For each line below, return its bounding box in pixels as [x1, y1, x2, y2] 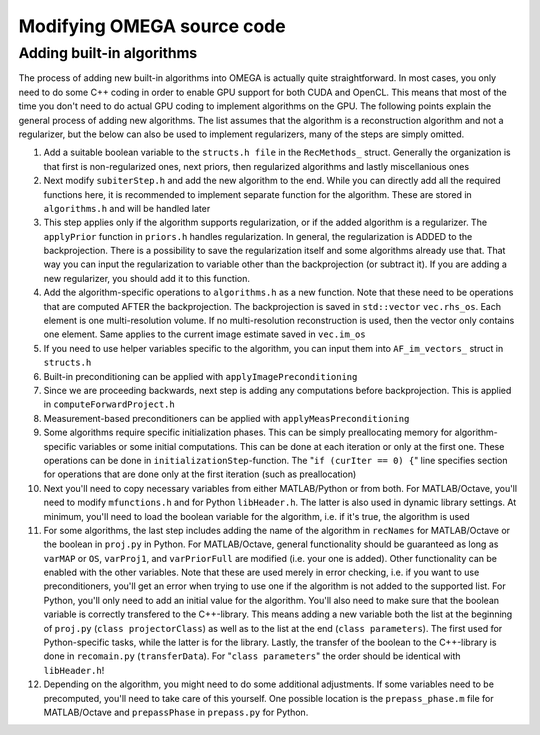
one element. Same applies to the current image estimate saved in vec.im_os [43, 328, 366, 340]
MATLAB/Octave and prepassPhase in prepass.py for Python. [43, 706, 309, 718]
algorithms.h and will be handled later [43, 202, 211, 214]
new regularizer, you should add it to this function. [43, 272, 250, 284]
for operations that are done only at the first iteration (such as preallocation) [43, 468, 357, 480]
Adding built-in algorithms [18, 44, 198, 62]
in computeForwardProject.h [43, 398, 175, 410]
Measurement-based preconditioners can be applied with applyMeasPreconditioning [43, 412, 410, 424]
